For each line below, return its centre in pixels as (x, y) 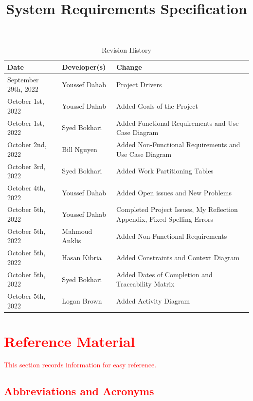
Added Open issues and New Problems (174, 192)
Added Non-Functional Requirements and (178, 144)
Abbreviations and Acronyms (79, 391)
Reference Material (70, 341)
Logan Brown (82, 300)
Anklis (72, 240)
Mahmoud (77, 231)
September (23, 79)
